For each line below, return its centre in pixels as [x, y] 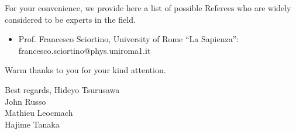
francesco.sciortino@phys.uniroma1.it [85, 50]
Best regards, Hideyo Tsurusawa [62, 89]
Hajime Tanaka [32, 124]
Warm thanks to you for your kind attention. [85, 70]
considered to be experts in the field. [70, 19]
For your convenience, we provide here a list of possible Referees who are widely [148, 8]
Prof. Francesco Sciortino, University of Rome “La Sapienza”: [129, 39]
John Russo [25, 101]
